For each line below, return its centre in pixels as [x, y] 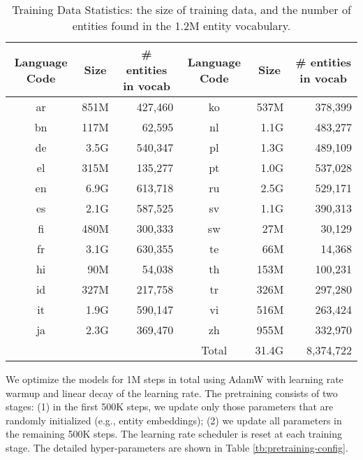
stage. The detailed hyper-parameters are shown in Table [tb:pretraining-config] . [177, 447]
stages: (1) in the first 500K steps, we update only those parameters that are [170, 407]
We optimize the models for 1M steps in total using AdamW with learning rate [175, 379]
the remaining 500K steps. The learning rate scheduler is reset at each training [174, 434]
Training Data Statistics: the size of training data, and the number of [181, 9]
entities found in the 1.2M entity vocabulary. [181, 26]
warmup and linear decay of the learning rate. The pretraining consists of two [172, 393]
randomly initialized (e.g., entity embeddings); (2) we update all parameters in [174, 420]
